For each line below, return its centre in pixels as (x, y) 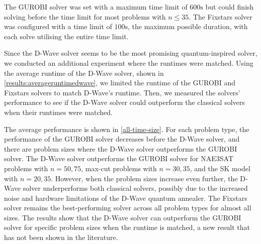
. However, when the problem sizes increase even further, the (144, 178)
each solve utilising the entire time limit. (66, 36)
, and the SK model (220, 168)
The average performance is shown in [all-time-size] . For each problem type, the (127, 129)
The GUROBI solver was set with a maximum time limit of (96, 7)
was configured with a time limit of (58, 26)
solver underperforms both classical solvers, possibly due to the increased (135, 188)
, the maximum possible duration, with (188, 26)
